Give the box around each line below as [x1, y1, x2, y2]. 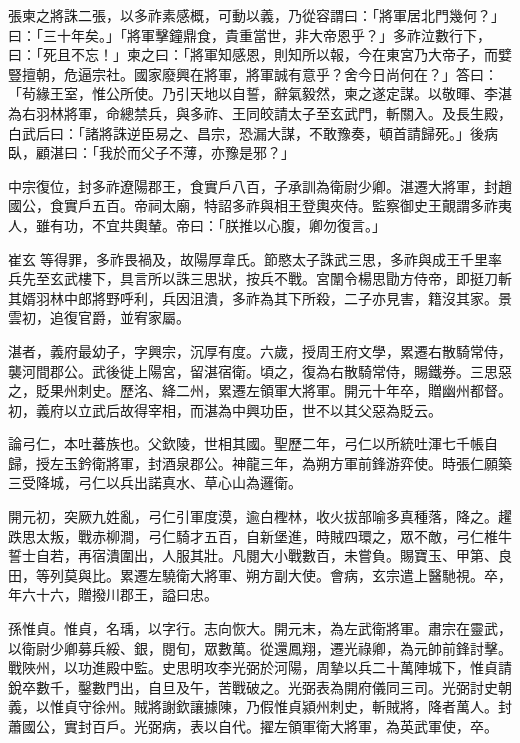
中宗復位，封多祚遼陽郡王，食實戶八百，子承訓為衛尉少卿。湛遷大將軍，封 [8, 175, 498, 196]
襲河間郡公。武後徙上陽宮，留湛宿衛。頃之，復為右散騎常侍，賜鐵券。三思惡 [8, 360, 512, 381]
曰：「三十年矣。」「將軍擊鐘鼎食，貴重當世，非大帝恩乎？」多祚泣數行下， [8, 24, 491, 45]
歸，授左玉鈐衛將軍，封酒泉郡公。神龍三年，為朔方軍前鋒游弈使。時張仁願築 [8, 452, 512, 473]
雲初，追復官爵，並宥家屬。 [8, 307, 190, 328]
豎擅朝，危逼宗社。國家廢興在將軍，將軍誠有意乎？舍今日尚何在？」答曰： [8, 63, 498, 84]
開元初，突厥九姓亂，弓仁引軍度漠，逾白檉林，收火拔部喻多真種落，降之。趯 [8, 506, 512, 527]
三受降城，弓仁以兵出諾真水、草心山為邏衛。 [8, 472, 302, 493]
